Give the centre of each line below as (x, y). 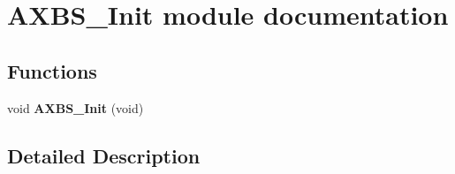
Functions (52, 70)
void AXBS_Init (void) (76, 107)
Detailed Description (104, 155)
